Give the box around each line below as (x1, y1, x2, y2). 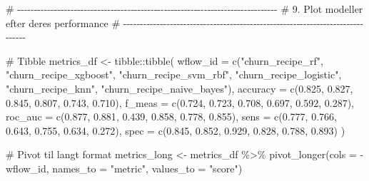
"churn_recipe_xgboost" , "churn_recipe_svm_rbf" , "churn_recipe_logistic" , (6, 67, 342, 82)
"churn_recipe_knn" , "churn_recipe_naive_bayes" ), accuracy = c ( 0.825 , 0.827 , (6, 81, 353, 95)
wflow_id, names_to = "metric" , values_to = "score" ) (6, 160, 243, 175)
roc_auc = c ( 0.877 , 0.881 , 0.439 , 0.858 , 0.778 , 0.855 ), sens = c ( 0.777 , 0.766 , (6, 109, 337, 124)
